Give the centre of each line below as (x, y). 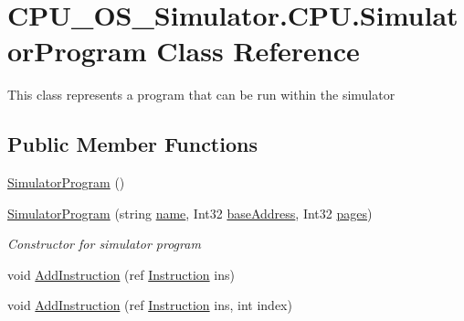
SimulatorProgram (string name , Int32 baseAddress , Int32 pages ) (190, 213)
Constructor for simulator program (104, 244)
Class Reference (258, 51)
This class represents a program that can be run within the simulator (201, 95)
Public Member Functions (132, 144)
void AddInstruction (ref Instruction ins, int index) (150, 305)
